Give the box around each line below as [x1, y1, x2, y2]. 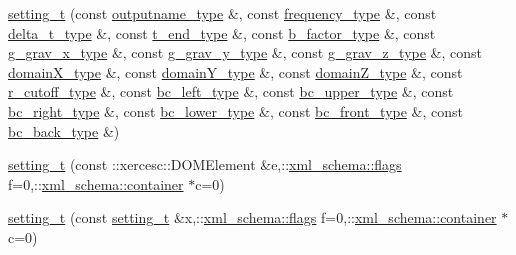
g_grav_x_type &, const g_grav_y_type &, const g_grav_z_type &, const [8, 42, 483, 63]
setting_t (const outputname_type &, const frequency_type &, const [8, 3, 437, 23]
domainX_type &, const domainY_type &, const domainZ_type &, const [8, 61, 463, 82]
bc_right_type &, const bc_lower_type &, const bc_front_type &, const [8, 100, 463, 121]
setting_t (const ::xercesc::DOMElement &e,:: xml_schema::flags [8, 154, 402, 175]
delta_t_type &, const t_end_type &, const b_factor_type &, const [8, 22, 436, 43]
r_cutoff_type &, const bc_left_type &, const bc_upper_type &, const [8, 81, 454, 102]
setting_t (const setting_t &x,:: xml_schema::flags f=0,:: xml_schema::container [8, 207, 497, 228]
